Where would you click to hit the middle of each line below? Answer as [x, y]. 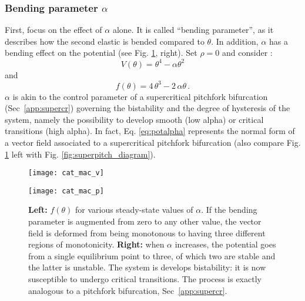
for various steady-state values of [134, 210]
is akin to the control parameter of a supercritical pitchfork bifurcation [140, 96]
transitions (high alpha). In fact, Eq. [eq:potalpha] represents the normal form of [150, 131]
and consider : [247, 53]
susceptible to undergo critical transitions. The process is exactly [145, 279]
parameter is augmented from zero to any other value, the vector [145, 221]
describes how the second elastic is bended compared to [105, 41]
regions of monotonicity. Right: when [96, 244]
